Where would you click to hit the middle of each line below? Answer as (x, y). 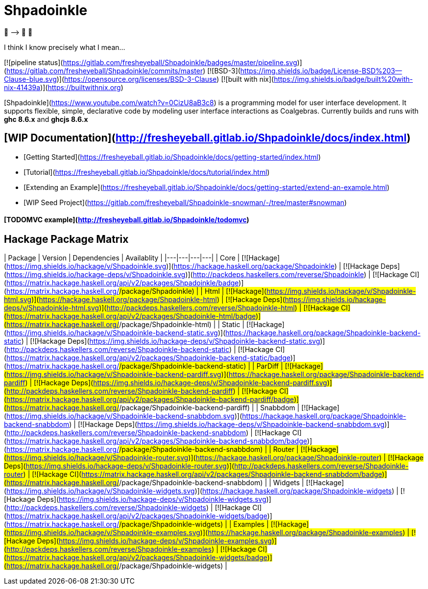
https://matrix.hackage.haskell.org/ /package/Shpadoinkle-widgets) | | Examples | (138, 524)
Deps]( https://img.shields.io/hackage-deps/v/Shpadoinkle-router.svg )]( (119, 466)
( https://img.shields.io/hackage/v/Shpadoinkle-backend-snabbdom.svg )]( (123, 416)
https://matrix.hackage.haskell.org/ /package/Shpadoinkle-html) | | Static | (126, 325)
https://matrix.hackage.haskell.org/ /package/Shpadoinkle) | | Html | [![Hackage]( (137, 291)
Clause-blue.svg (30, 79)
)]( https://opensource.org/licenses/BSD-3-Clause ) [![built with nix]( (165, 79)
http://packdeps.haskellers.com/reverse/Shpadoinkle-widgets (106, 508)
